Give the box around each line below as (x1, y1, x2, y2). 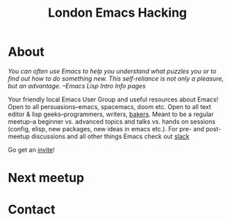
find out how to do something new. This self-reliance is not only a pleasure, (8, 74, 224, 83)
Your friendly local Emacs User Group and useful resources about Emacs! (8, 95, 219, 104)
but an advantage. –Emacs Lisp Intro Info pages (8, 81, 146, 90)
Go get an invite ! (8, 145, 55, 154)
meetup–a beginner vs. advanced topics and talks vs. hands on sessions (8, 117, 216, 126)
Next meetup (8, 170, 85, 186)
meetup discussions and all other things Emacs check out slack (8, 132, 190, 140)
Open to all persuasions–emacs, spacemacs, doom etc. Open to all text (8, 102, 211, 110)
